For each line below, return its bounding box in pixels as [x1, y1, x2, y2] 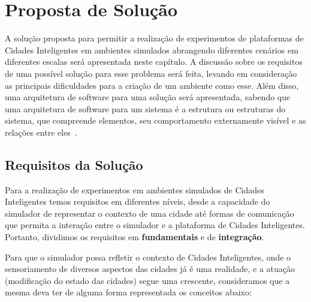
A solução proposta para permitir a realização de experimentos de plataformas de [5, 32, 304, 44]
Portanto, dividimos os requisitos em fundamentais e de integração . [5, 231, 264, 243]
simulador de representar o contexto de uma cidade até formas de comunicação [5, 207, 294, 219]
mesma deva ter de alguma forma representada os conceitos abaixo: [5, 286, 252, 298]
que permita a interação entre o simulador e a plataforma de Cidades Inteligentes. [5, 219, 305, 231]
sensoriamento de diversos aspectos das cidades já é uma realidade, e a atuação [5, 262, 295, 275]
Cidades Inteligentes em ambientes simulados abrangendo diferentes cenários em [5, 43, 298, 56]
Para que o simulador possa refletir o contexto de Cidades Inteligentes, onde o [5, 250, 291, 263]
